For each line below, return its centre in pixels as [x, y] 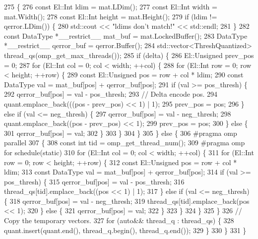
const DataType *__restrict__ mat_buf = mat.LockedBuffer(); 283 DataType [126, 35]
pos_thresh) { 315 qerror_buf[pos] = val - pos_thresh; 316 [94, 181]
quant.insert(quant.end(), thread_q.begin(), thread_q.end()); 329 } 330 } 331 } [125, 230]
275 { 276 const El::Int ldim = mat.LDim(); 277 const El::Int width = [111, 6]
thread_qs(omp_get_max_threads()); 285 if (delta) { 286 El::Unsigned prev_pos [129, 55]
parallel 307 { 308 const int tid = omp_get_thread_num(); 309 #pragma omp [125, 143]
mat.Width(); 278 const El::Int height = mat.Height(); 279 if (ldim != [111, 16]
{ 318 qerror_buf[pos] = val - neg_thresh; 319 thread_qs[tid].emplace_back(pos [127, 201]
